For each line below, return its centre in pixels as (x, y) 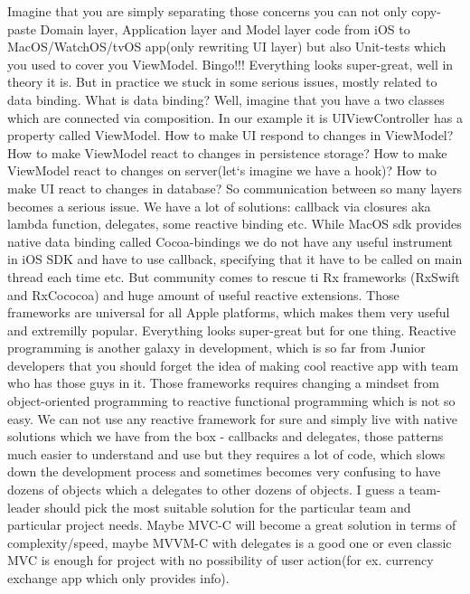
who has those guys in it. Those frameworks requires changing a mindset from (223, 383)
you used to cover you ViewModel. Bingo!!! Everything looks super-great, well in (230, 64)
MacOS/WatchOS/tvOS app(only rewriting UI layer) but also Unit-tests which (227, 47)
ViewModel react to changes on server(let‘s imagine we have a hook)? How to (222, 170)
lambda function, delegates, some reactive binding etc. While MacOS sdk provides (235, 224)
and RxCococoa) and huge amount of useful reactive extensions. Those (203, 294)
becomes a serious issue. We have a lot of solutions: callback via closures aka (219, 206)
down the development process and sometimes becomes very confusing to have (224, 471)
